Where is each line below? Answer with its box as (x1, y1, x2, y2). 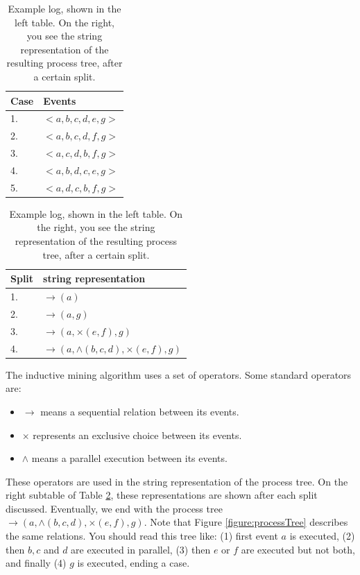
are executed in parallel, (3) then (71, 542, 211, 556)
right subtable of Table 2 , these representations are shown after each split (6, 488, 318, 502)
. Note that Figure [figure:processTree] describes (144, 515, 348, 529)
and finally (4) (6, 556, 67, 570)
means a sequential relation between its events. (40, 404, 239, 418)
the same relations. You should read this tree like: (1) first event (6, 529, 278, 543)
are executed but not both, (241, 542, 355, 556)
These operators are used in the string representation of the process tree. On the (6, 474, 348, 488)
